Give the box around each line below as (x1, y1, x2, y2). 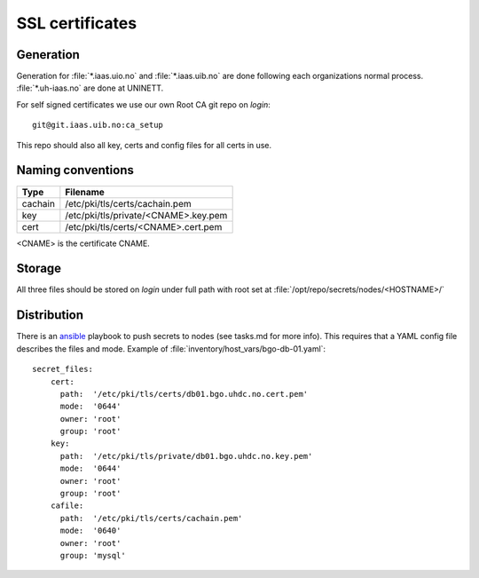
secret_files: (32, 364, 93, 375)
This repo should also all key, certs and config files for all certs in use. (16, 139, 272, 150)
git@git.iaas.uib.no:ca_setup (32, 120, 164, 131)
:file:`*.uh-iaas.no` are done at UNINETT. (16, 83, 164, 93)
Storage (16, 261, 62, 276)
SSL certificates (16, 13, 137, 33)
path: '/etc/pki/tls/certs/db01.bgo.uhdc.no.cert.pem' (59, 389, 309, 399)
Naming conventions (16, 162, 135, 178)
